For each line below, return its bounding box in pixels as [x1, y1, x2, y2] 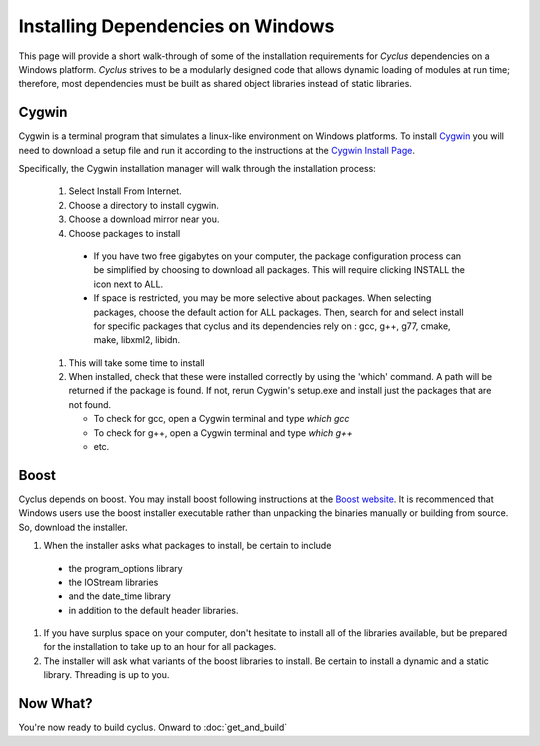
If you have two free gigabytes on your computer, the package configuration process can [93, 250, 462, 262]
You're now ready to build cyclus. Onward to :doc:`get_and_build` [18, 721, 288, 734]
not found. [68, 398, 112, 410]
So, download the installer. [18, 521, 128, 533]
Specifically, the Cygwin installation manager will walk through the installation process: [18, 163, 377, 175]
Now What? [18, 695, 93, 712]
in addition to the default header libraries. [68, 604, 239, 616]
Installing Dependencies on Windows [18, 15, 335, 37]
